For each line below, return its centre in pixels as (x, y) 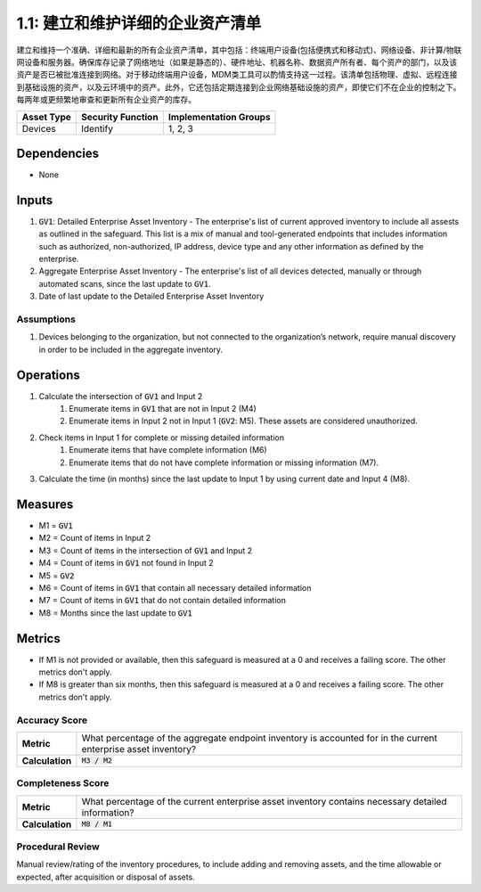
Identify (97, 128)
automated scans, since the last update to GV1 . (125, 283)
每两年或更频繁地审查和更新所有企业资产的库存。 (106, 100)
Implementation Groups (219, 117)
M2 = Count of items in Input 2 (95, 538)
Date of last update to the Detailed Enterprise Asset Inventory (151, 296)
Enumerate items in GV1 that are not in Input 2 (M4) (163, 409)
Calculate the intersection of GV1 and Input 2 (121, 396)
